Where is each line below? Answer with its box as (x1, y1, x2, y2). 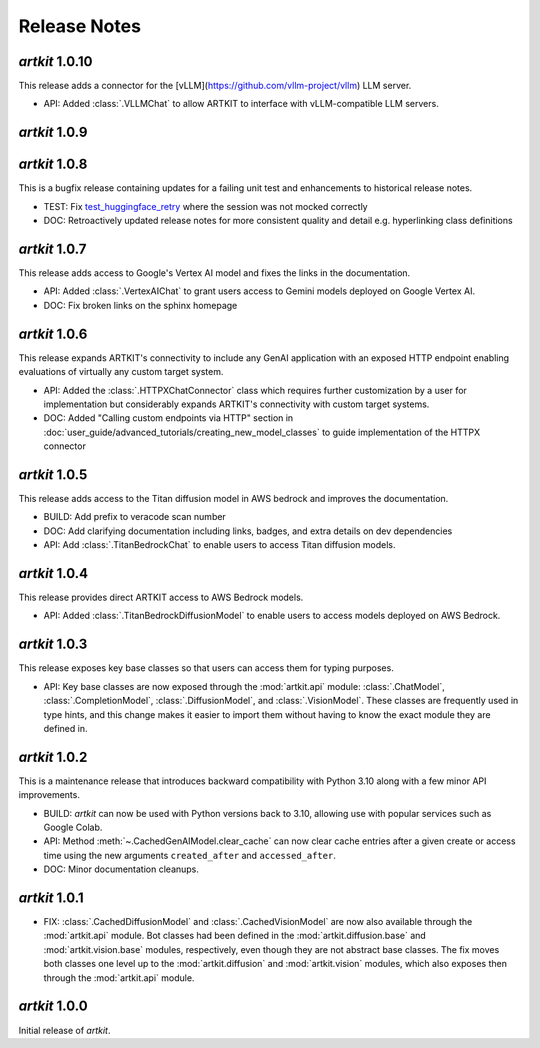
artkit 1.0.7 (18, 240, 87, 257)
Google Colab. (43, 821, 103, 834)
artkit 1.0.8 (18, 156, 88, 173)
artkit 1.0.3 (18, 636, 88, 653)
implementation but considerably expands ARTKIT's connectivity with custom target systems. (43, 398, 430, 410)
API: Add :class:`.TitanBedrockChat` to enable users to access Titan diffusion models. (43, 539, 396, 551)
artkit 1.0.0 (18, 998, 89, 1015)
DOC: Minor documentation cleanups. (43, 863, 200, 875)
